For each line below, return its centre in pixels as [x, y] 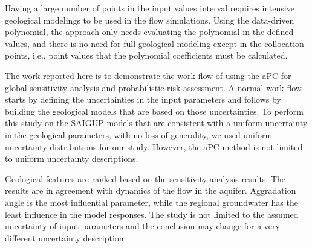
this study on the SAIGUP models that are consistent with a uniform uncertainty [156, 123]
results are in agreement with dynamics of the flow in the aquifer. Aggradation [151, 190]
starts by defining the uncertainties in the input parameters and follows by [143, 99]
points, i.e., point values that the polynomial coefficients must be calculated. [146, 55]
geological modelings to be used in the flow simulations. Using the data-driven [150, 20]
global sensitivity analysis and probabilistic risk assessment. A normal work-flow [153, 87]
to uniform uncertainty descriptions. [72, 158]
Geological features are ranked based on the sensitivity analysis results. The [145, 178]
